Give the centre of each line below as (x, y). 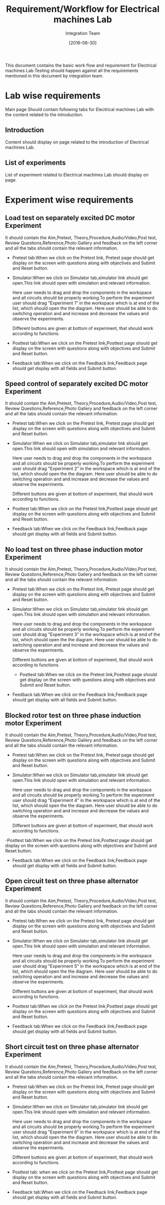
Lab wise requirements (53, 96)
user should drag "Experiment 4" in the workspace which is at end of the (86, 800)
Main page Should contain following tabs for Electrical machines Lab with (80, 109)
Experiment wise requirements (69, 200)
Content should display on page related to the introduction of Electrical (77, 142)
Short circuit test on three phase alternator (72, 1047)
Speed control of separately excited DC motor (77, 383)
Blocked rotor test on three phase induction (73, 715)
